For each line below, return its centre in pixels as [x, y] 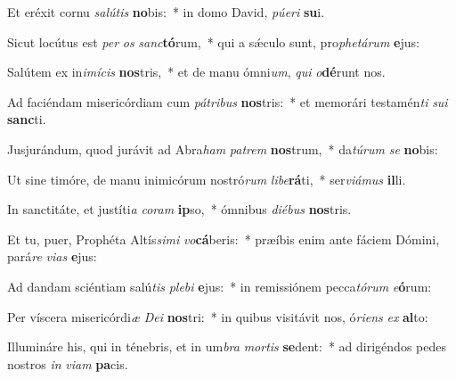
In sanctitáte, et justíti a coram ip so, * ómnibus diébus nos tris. [179, 209]
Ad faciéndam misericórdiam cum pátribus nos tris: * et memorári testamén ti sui [228, 101]
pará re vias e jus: [52, 256]
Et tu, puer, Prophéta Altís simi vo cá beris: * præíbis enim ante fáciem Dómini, [224, 239]
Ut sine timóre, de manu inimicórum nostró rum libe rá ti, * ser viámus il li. [207, 179]
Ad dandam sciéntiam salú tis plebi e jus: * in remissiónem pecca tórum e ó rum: [220, 286]
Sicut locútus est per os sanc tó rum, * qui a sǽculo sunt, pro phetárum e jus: [213, 41]
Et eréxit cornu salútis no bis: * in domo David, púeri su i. [166, 12]
